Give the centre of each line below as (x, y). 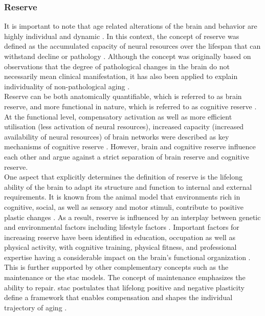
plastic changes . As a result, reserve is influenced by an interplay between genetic (132, 217)
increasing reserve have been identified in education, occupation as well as (120, 237)
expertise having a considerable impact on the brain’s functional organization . (127, 257)
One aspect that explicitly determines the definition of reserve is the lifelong (123, 177)
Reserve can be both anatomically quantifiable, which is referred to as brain (123, 96)
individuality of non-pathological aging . (67, 86)
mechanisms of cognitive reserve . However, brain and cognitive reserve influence (130, 146)
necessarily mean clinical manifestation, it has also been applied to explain (121, 76)
